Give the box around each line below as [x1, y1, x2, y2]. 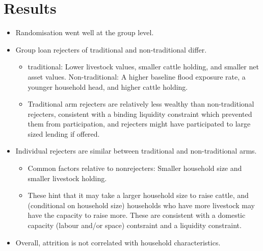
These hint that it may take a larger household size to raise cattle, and [28, 190, 249, 200]
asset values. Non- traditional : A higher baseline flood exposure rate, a [28, 71, 246, 82]
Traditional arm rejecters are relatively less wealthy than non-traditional [28, 98, 254, 109]
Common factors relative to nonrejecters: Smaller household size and [28, 163, 242, 173]
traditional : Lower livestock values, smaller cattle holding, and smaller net [28, 61, 259, 72]
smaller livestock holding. [28, 172, 107, 183]
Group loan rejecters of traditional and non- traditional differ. [15, 44, 207, 55]
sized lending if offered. [28, 128, 100, 139]
